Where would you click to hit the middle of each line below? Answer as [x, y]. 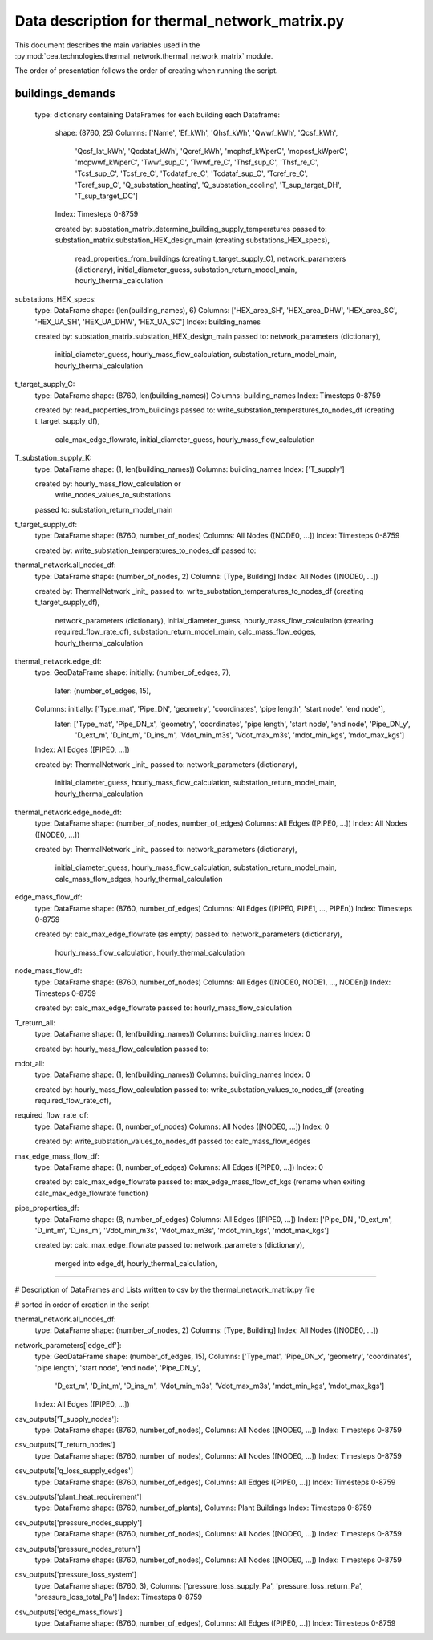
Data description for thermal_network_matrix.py [180, 21]
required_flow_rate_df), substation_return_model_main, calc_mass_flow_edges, [186, 632]
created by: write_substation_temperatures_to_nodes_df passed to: [146, 550]
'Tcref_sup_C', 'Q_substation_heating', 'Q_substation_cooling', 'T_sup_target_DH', [208, 185]
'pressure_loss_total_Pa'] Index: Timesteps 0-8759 [119, 1597]
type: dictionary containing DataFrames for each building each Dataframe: [158, 114]
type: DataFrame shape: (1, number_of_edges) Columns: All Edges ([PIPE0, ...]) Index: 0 [179, 1167]
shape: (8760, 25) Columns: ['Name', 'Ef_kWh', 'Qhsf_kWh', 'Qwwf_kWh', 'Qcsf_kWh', [196, 133]
